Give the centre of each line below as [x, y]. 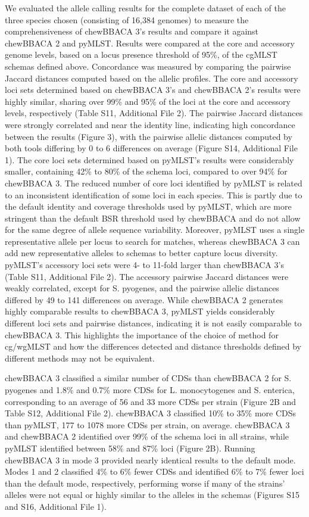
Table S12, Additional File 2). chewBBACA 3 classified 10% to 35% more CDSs [151, 413]
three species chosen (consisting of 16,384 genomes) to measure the [127, 19]
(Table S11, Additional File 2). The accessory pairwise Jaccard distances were [147, 276]
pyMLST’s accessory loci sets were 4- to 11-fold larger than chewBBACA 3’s [144, 265]
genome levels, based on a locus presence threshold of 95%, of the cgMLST [141, 54]
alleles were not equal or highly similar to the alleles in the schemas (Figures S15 [152, 495]
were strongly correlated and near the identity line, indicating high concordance [150, 124]
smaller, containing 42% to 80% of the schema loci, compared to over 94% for [146, 171]
